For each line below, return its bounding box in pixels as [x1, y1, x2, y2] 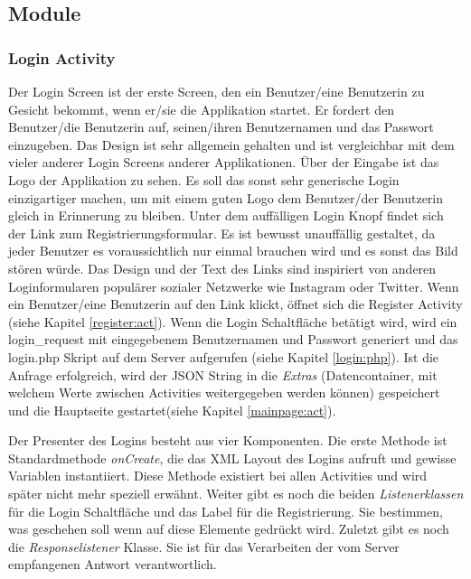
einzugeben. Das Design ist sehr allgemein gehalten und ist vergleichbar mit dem [8, 135, 455, 154]
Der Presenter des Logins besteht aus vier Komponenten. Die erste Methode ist [8, 431, 447, 450]
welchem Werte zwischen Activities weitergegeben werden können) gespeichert [8, 383, 440, 402]
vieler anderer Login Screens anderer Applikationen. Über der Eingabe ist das [8, 153, 439, 172]
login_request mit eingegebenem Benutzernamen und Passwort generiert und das [8, 330, 458, 349]
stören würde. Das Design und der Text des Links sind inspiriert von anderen [8, 258, 437, 277]
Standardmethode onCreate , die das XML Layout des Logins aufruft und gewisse [8, 448, 457, 467]
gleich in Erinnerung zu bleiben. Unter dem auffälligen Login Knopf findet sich [8, 206, 444, 225]
